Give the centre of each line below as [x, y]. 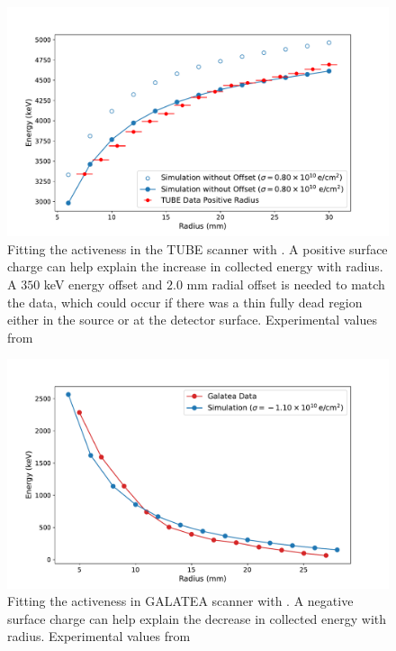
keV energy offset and [103, 284]
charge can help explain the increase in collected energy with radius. [195, 266]
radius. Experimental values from [99, 636]
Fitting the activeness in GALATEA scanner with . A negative [180, 601]
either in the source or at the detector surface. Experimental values [192, 320]
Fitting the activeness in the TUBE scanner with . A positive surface [198, 248]
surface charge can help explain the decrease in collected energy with [197, 618]
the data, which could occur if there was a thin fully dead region [185, 302]
